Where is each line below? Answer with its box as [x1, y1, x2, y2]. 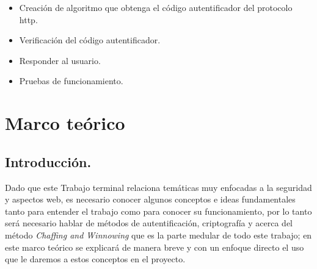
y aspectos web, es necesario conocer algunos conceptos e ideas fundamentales [5, 193, 296, 206]
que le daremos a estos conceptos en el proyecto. [5, 253, 186, 265]
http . [19, 13, 38, 26]
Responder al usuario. [19, 54, 101, 66]
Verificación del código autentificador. [19, 34, 161, 46]
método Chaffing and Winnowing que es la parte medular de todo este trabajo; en [5, 228, 312, 241]
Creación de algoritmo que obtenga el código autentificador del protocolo [19, 1, 293, 13]
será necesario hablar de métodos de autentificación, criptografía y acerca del [5, 217, 293, 229]
